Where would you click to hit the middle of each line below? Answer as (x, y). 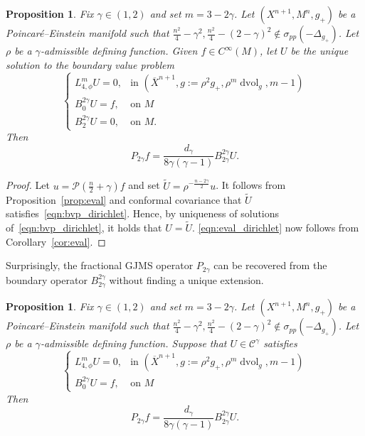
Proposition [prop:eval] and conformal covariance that (124, 199)
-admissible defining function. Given (119, 50)
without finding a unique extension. (186, 279)
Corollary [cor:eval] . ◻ (56, 241)
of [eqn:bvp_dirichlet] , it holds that (84, 228)
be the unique (319, 50)
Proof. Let (28, 185)
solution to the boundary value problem (90, 64)
